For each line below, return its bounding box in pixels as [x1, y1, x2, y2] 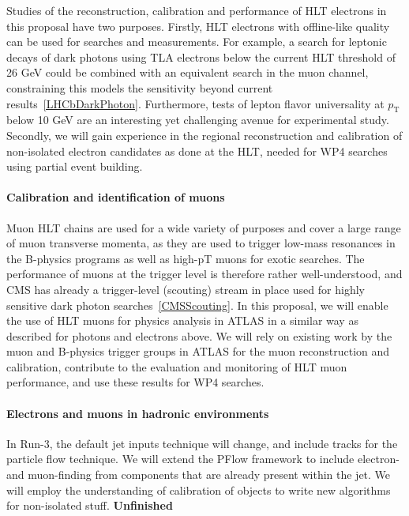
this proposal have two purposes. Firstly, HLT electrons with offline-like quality [6, 17, 390, 34]
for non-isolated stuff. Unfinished [6, 497, 173, 514]
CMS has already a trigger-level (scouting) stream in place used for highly [6, 281, 365, 297]
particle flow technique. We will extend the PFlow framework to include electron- [6, 450, 400, 467]
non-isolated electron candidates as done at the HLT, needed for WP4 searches [6, 142, 388, 159]
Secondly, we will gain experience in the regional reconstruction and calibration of [6, 126, 403, 143]
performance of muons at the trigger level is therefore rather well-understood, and [6, 266, 403, 282]
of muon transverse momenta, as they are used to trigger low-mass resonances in [6, 235, 396, 251]
